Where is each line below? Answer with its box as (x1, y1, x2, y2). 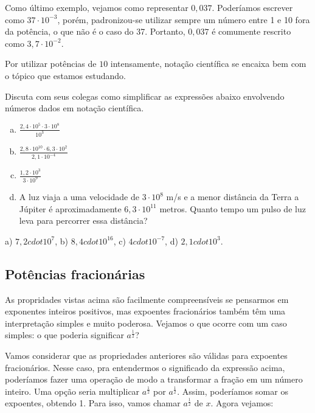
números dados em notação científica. (5, 102, 144, 114)
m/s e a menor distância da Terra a (166, 190, 299, 203)
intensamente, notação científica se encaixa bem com (110, 57, 306, 70)
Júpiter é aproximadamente (19, 202, 122, 215)
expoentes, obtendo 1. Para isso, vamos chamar (5, 397, 181, 409)
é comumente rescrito (212, 25, 291, 38)
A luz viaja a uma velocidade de (19, 190, 139, 203)
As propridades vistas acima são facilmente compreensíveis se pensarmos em (5, 293, 289, 305)
